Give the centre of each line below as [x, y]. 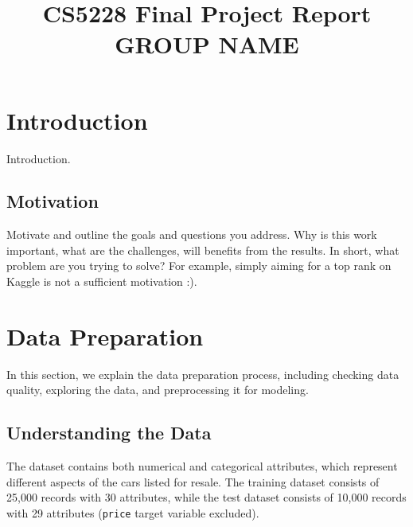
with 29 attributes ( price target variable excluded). [133, 512]
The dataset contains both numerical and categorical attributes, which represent [202, 466]
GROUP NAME [207, 44]
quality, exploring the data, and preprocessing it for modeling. [158, 390]
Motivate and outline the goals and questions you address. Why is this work [192, 234]
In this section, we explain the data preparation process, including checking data [203, 374]
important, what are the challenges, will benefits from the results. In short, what [203, 250]
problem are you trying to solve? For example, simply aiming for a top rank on [199, 265]
